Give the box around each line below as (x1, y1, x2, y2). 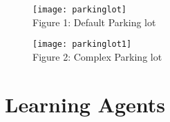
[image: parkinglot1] (32, 39, 132, 50)
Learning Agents (5, 90, 166, 118)
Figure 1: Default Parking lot (32, 14, 156, 29)
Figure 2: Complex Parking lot (32, 49, 162, 63)
